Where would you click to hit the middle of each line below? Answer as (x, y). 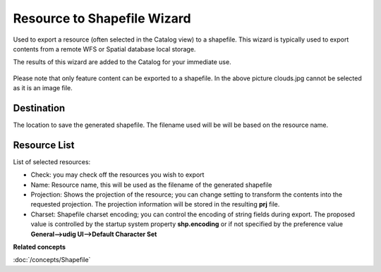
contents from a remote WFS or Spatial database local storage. (104, 49)
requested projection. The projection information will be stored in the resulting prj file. (155, 204)
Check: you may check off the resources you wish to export (117, 175)
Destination (39, 108)
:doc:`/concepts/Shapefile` (52, 260)
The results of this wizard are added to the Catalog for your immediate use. (122, 62)
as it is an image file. (43, 88)
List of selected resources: (52, 161)
